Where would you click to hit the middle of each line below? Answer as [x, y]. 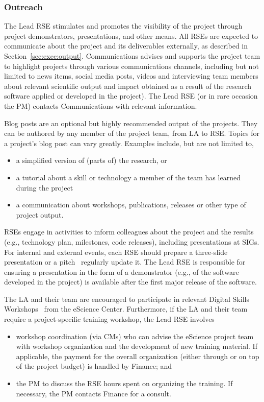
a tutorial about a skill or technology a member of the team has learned [128, 177]
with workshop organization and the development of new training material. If [137, 346]
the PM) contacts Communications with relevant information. [101, 105]
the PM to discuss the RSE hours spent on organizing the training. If [124, 383]
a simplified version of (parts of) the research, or [91, 160]
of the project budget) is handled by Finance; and [94, 366]
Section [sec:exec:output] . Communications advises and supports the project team [132, 56]
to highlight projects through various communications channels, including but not [131, 66]
